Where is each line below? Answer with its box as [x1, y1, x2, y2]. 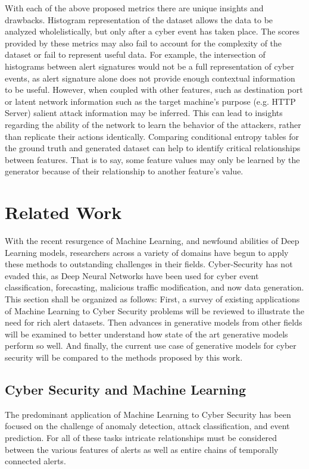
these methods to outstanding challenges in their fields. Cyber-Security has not [5, 258, 293, 270]
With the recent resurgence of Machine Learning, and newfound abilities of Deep [5, 234, 299, 247]
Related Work [5, 200, 122, 224]
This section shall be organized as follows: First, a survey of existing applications [5, 293, 300, 305]
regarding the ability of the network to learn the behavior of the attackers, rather [5, 118, 301, 130]
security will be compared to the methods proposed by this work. [5, 351, 243, 363]
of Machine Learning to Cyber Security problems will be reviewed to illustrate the [5, 304, 305, 317]
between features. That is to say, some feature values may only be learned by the [5, 153, 300, 165]
